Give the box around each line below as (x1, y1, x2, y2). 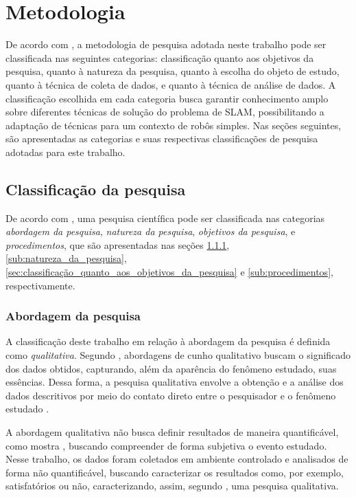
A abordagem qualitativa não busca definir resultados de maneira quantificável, (5, 425, 339, 439)
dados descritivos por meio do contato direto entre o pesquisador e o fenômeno (5, 388, 336, 402)
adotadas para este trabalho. (5, 144, 126, 159)
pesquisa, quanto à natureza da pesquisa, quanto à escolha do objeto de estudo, (5, 64, 340, 78)
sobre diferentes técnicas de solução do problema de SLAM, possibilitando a (5, 104, 324, 119)
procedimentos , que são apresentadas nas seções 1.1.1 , (5, 237, 230, 252)
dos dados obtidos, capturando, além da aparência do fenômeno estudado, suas (5, 361, 337, 375)
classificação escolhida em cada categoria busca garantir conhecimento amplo (5, 91, 329, 105)
